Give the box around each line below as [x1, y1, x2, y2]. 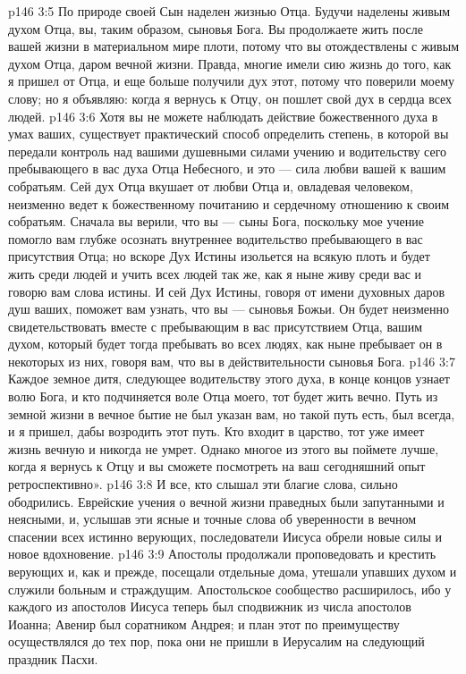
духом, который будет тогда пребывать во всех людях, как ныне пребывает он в [8, 334, 443, 353]
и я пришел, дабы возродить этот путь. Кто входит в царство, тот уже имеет [8, 422, 425, 441]
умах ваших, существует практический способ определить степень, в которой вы [8, 124, 449, 143]
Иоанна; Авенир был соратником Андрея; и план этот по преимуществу [8, 614, 400, 633]
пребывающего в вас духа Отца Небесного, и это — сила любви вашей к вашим [8, 159, 446, 178]
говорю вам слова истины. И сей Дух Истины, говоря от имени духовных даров [8, 282, 445, 300]
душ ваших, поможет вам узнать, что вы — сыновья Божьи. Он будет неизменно [8, 299, 449, 318]
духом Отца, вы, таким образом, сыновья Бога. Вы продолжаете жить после [8, 19, 424, 38]
